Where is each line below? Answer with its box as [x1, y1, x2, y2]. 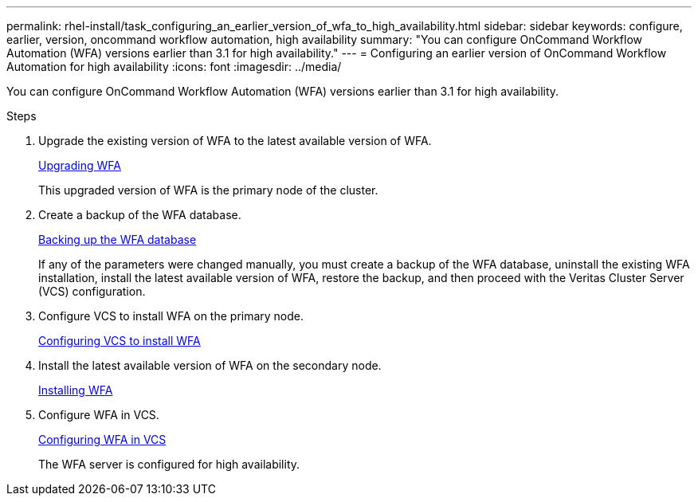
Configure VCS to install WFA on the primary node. [38, 309, 304, 323]
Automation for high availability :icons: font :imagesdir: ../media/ [6, 60, 342, 73]
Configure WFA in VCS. [38, 408, 159, 422]
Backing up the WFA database [38, 233, 197, 246]
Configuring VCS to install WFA [38, 334, 201, 347]
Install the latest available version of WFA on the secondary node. [38, 359, 382, 372]
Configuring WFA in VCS [38, 433, 167, 446]
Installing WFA [38, 383, 113, 397]
